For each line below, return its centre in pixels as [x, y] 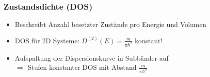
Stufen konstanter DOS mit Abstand [82, 67]
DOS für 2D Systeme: [47, 40]
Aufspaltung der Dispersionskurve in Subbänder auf [92, 58]
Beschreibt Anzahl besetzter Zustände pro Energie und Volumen [111, 24]
